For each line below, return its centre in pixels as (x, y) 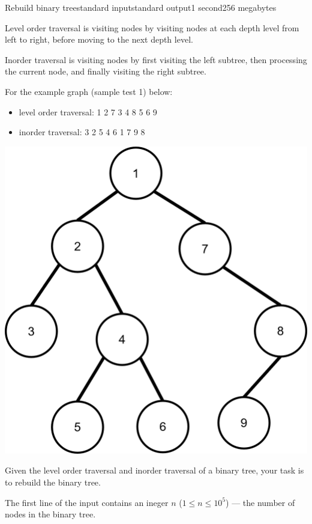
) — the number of (260, 502)
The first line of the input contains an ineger (87, 502)
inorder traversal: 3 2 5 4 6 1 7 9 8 (82, 132)
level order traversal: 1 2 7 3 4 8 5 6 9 (88, 111)
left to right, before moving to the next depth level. (99, 39)
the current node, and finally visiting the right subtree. (106, 71)
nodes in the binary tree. (50, 514)
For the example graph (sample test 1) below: (89, 91)
